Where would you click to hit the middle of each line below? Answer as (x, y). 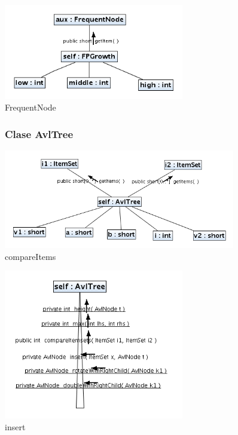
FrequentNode (30, 107)
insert (15, 426)
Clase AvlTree (39, 134)
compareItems (30, 256)
